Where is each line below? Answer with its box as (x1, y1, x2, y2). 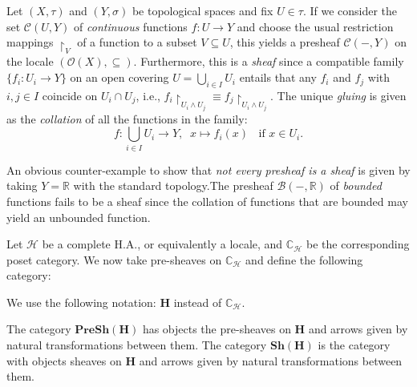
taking (6, 177, 38, 194)
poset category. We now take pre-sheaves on (6, 251, 222, 268)
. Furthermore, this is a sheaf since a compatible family (133, 53, 404, 70)
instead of (173, 293, 222, 310)
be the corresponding (306, 236, 410, 252)
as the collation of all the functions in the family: (6, 110, 248, 127)
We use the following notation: (6, 293, 156, 310)
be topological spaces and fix (132, 2, 273, 18)
